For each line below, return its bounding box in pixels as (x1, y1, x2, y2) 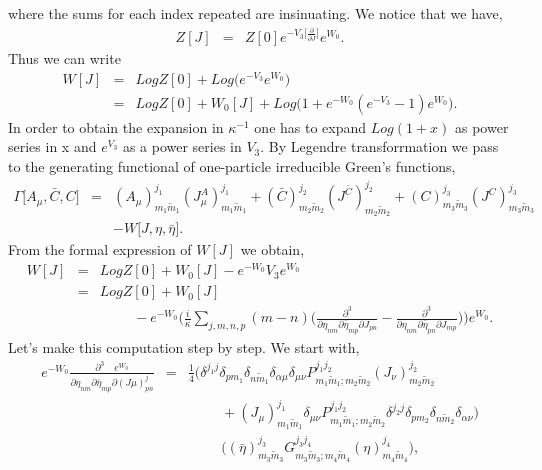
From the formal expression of (8, 239, 192, 260)
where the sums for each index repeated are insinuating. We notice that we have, (8, 3, 503, 23)
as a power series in (122, 136, 242, 157)
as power (455, 116, 509, 137)
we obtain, (240, 239, 305, 260)
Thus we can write (8, 48, 121, 69)
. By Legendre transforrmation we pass (260, 136, 499, 157)
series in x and (8, 136, 97, 157)
